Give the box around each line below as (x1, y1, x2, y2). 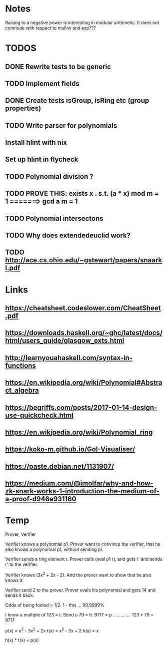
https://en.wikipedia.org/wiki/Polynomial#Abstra (5, 379, 162, 387)
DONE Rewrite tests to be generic (5, 62, 111, 71)
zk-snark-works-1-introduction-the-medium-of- (5, 487, 160, 496)
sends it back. (5, 592, 34, 598)
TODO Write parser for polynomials (5, 121, 117, 130)
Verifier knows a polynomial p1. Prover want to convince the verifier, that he (5, 541, 161, 547)
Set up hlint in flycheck (5, 155, 78, 164)
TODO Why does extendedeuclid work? (5, 231, 131, 240)
